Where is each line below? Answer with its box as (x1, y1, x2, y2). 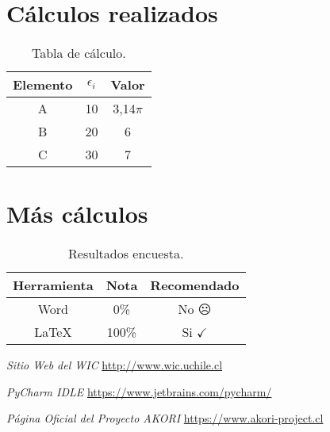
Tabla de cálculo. (32, 44, 126, 63)
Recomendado (150, 276, 240, 295)
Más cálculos (6, 197, 148, 230)
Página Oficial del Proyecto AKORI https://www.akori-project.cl (6, 410, 324, 426)
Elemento (13, 75, 73, 94)
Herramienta (13, 276, 94, 295)
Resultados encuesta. (68, 244, 184, 263)
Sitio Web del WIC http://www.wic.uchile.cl (6, 357, 223, 373)
